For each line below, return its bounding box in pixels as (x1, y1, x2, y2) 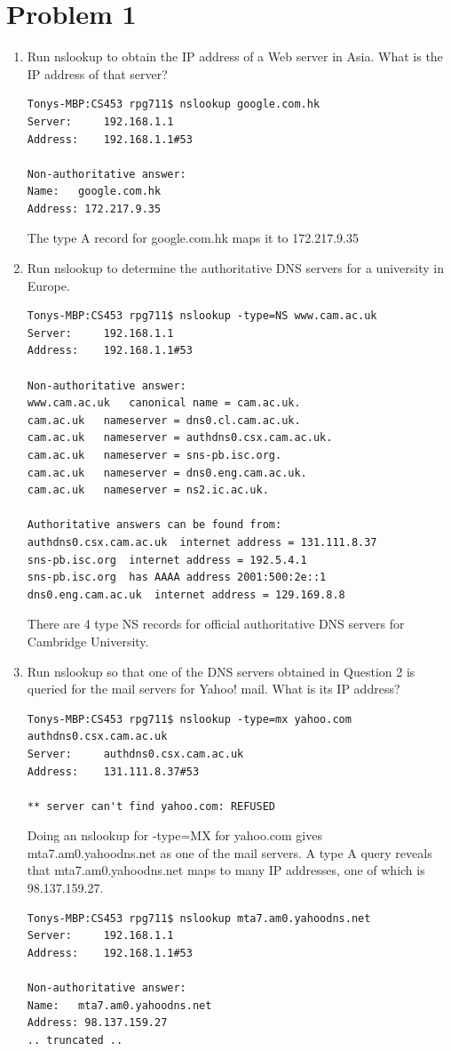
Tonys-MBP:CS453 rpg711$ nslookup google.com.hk (27, 98, 320, 111)
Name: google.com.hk (27, 185, 162, 198)
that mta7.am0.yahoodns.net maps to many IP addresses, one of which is (27, 861, 425, 879)
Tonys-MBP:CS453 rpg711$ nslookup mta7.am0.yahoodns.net (27, 911, 371, 925)
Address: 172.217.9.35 (27, 202, 162, 215)
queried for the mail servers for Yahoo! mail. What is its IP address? (27, 679, 400, 698)
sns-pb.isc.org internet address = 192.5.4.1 (27, 553, 307, 566)
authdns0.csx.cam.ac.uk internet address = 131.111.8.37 (27, 535, 377, 549)
